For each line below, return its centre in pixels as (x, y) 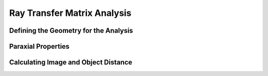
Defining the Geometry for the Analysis (71, 31)
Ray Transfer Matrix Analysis (70, 13)
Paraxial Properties (39, 46)
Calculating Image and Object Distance (71, 62)
